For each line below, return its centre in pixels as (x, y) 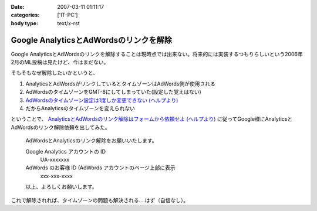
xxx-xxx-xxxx (57, 176)
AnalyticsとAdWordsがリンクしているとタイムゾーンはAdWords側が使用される (120, 84)
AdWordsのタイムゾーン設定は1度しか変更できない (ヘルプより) (102, 100)
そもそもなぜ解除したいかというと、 (55, 73)
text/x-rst (68, 23)
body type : (24, 23)
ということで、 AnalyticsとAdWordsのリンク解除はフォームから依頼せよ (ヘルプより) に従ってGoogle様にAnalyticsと (152, 119)
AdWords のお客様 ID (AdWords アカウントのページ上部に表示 (100, 168)
